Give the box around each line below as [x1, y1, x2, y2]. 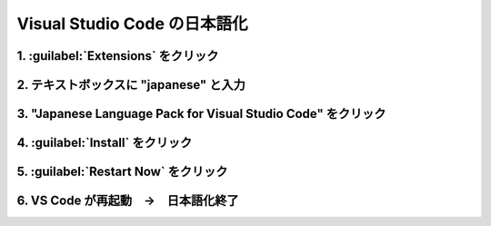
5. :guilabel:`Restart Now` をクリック [16, 164, 228, 180]
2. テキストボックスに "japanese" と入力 [16, 77, 245, 93]
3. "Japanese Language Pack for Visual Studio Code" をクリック [16, 106, 386, 122]
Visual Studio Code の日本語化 [16, 14, 248, 34]
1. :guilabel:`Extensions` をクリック [16, 48, 219, 64]
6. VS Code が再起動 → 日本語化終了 [16, 193, 239, 209]
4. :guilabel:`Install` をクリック [16, 135, 193, 151]
